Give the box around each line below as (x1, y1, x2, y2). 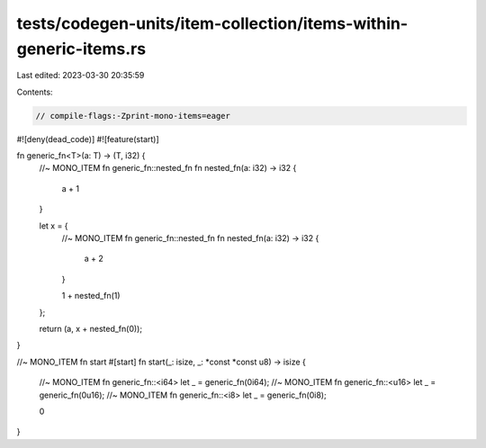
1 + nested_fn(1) (61, 291, 121, 301)
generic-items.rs (16, 39, 147, 58)
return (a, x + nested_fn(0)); (39, 324, 143, 334)
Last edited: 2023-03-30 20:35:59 (16, 70, 145, 81)
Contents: (16, 86, 53, 97)
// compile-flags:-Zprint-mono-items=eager (35, 111, 231, 121)
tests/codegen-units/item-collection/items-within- (16, 13, 409, 33)
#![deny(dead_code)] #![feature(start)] (16, 133, 159, 144)
